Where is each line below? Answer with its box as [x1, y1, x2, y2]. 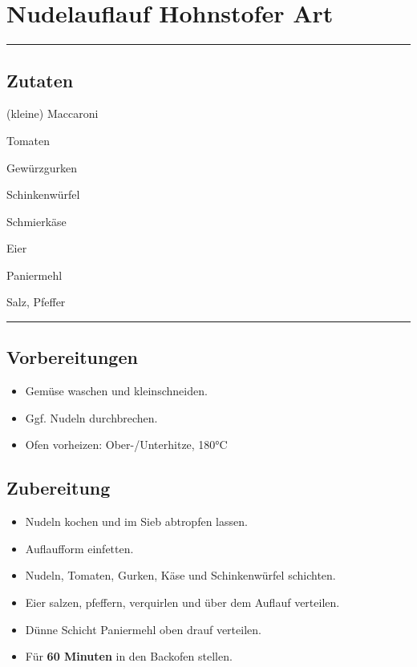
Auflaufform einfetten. [25, 540, 134, 556]
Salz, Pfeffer [6, 293, 66, 310]
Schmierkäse [6, 212, 67, 229]
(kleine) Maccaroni [6, 105, 99, 122]
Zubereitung [6, 475, 111, 500]
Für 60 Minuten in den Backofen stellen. [25, 648, 233, 665]
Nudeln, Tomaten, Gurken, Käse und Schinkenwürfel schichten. [25, 567, 336, 584]
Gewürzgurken [6, 159, 78, 176]
